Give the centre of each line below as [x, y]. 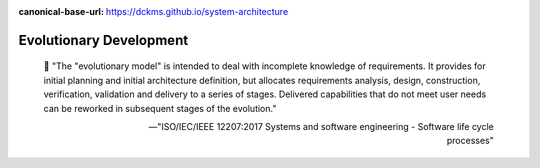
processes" [470, 141]
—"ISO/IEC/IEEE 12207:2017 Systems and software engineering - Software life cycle [321, 126]
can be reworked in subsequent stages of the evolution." [160, 108]
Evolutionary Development [103, 40]
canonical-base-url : [61, 11]
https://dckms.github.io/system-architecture [197, 11]
